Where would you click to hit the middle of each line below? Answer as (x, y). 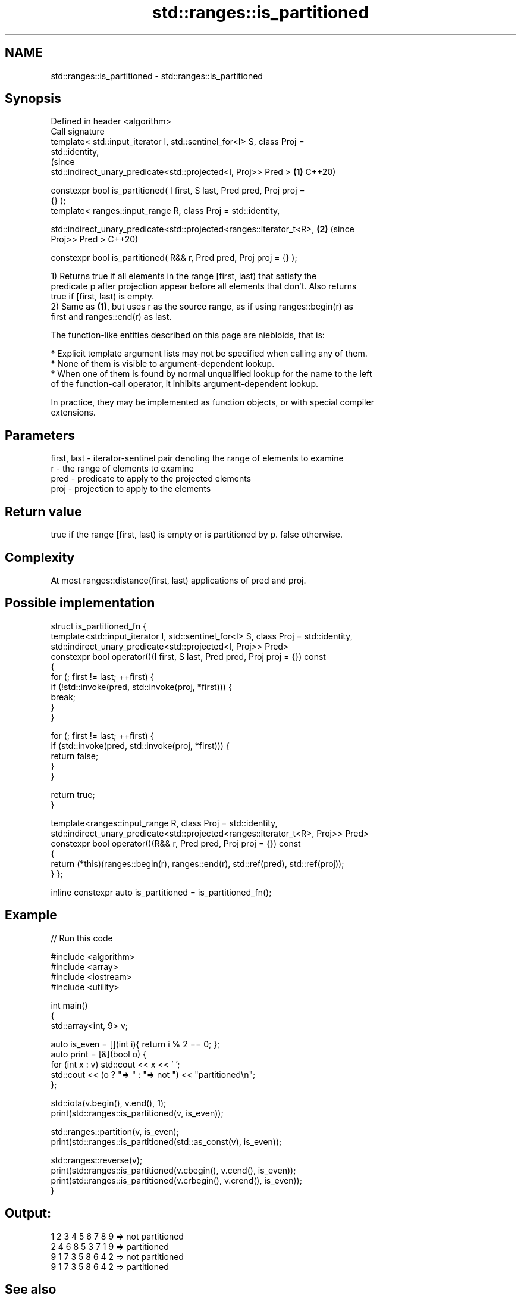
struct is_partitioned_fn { (99, 626)
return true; (73, 794)
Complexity (40, 557)
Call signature (78, 132)
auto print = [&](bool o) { (99, 1054)
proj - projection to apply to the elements (131, 489)
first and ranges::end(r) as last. (111, 317)
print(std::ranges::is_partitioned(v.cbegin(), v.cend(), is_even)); (173, 1170)
